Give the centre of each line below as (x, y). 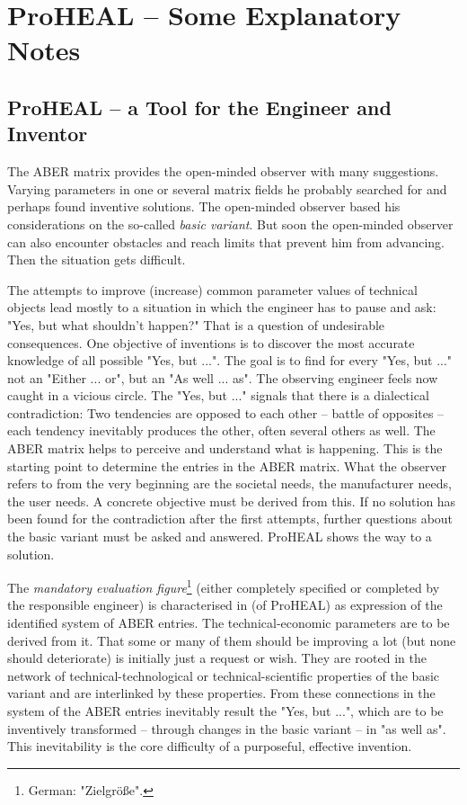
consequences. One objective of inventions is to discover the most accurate (211, 342)
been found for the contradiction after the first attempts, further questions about (230, 519)
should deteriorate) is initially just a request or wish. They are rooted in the (217, 658)
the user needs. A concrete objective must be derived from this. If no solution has (232, 501)
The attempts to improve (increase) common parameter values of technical (212, 289)
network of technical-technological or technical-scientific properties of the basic (224, 675)
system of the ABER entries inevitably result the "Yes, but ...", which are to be (225, 711)
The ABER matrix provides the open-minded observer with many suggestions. (223, 171)
